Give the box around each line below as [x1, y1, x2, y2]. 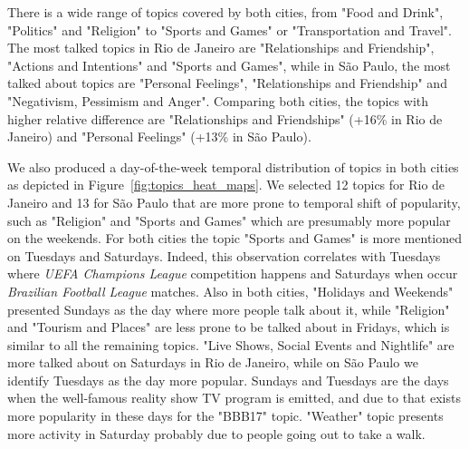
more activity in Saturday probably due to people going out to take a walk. [7, 424, 426, 443]
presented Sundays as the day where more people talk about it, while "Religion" [7, 299, 450, 318]
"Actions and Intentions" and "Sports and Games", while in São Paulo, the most [7, 55, 451, 74]
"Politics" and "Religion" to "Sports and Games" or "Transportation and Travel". [7, 20, 452, 39]
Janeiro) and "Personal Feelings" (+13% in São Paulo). [7, 127, 311, 146]
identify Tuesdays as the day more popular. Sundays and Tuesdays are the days [7, 370, 449, 389]
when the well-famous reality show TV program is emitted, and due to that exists [7, 388, 461, 407]
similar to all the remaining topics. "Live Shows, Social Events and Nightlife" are [7, 335, 455, 354]
